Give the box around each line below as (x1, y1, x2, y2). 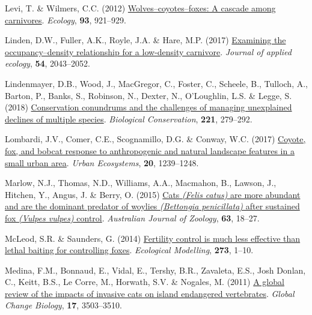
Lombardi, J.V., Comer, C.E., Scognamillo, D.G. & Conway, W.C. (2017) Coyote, (5, 133, 306, 145)
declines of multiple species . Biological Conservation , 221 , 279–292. (5, 112, 252, 125)
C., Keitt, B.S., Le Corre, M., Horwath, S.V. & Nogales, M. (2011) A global (5, 275, 284, 288)
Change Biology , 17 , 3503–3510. (5, 299, 122, 311)
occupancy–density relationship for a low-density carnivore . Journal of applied (5, 45, 292, 58)
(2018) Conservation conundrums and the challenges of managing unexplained (5, 101, 292, 113)
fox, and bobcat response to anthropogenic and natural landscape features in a (5, 144, 295, 157)
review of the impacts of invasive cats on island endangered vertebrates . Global (5, 287, 295, 299)
